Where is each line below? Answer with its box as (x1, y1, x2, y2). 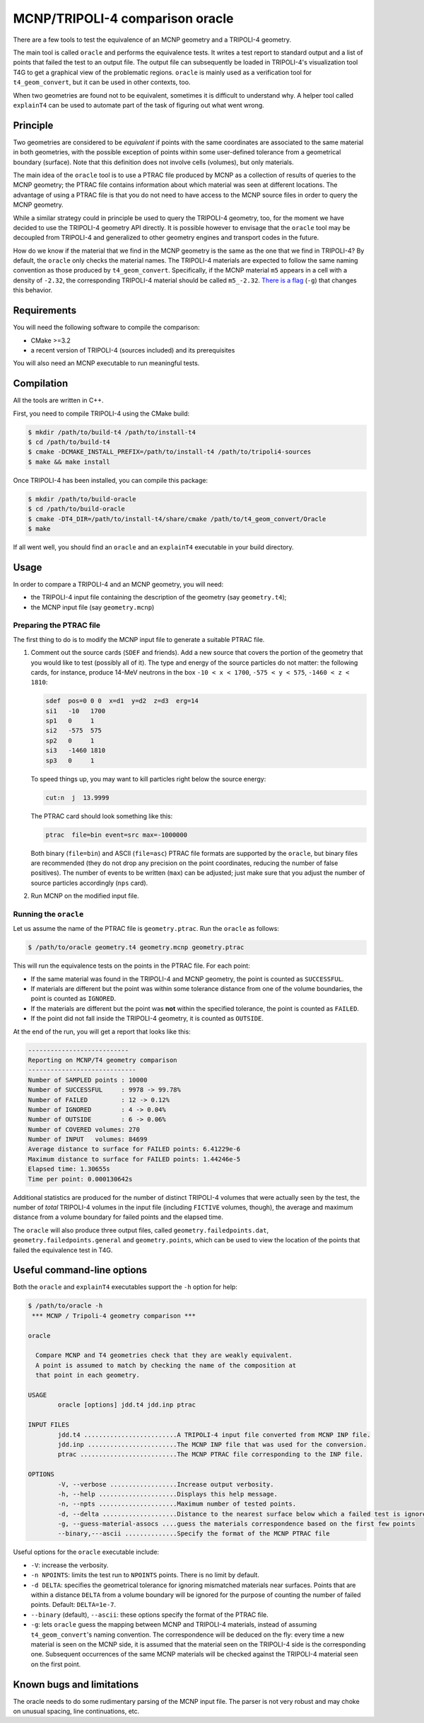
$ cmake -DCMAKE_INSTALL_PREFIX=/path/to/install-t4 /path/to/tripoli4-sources (28, 448, 312, 456)
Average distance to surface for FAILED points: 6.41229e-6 (28, 1145, 241, 1153)
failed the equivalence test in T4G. (13, 1246, 113, 1254)
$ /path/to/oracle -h (28, 1302, 103, 1310)
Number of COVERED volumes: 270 (28, 1126, 141, 1133)
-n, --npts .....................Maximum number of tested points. (57, 1500, 297, 1508)
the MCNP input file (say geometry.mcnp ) (30, 602, 155, 612)
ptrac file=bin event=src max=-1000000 (45, 830, 187, 839)
